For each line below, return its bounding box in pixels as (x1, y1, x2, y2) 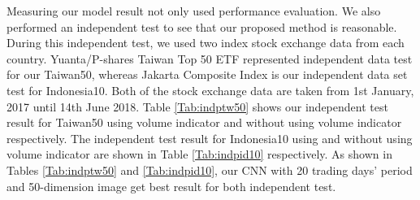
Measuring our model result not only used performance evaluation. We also (6, 2, 381, 19)
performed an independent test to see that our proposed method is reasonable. (6, 18, 397, 35)
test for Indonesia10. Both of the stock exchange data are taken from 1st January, (6, 81, 414, 98)
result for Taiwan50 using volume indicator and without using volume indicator (6, 114, 402, 131)
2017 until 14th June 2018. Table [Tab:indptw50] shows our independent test (6, 98, 388, 115)
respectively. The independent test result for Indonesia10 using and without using (6, 129, 413, 146)
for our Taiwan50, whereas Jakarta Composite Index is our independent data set (6, 66, 408, 83)
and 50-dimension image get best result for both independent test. (6, 177, 336, 194)
